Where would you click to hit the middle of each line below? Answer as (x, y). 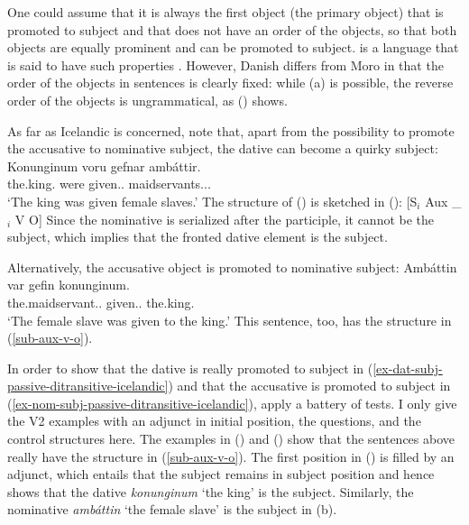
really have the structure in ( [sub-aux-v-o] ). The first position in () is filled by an (231, 456)
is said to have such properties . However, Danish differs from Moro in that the (225, 64)
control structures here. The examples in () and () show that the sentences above (231, 439)
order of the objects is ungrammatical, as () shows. (147, 100)
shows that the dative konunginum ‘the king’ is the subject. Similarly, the (211, 491)
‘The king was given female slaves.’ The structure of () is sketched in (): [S (212, 201)
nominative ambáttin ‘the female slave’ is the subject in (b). (172, 509)
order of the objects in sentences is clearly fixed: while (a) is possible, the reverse (230, 83)
